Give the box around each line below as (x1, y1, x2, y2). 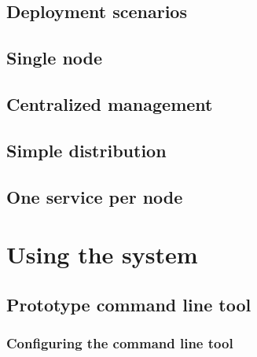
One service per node (6, 184, 183, 208)
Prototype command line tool (6, 292, 251, 316)
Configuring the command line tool (6, 333, 233, 352)
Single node (6, 46, 103, 70)
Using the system (6, 238, 198, 271)
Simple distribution (6, 138, 167, 162)
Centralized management (6, 91, 213, 116)
